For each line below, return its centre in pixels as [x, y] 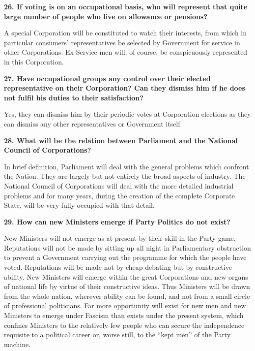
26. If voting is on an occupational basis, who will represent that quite [126, 6]
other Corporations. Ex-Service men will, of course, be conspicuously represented [126, 52]
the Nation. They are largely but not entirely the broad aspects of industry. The [125, 176]
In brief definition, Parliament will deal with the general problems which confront [127, 166]
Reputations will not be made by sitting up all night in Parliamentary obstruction [127, 247]
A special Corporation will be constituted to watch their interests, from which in [126, 33]
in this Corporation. [34, 61]
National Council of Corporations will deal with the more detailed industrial [119, 185]
